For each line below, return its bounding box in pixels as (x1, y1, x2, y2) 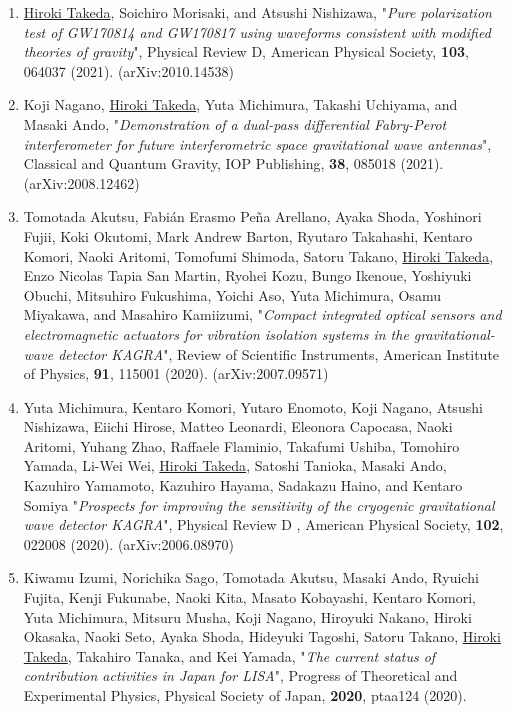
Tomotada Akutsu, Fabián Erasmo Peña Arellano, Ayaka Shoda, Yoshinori (23, 206, 482, 227)
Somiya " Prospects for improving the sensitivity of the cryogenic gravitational (23, 494, 495, 515)
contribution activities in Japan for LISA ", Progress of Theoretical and (23, 665, 458, 686)
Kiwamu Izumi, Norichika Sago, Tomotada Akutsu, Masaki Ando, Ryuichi (23, 567, 479, 588)
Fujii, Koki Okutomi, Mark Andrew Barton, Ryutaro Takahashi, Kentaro (23, 225, 473, 246)
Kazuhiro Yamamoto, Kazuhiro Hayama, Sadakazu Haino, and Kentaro (23, 475, 463, 496)
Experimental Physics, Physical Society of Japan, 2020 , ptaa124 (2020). (23, 685, 467, 705)
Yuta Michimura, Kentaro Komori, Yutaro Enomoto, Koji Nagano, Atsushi (23, 396, 483, 417)
